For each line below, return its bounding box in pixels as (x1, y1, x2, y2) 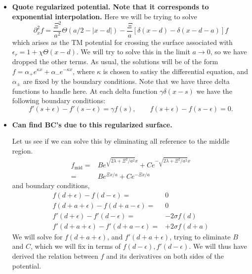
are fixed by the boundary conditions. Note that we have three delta (23, 76, 230, 86)
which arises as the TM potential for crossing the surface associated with (12, 37, 233, 47)
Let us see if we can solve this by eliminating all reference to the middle (12, 136, 230, 146)
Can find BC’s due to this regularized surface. (12, 119, 172, 129)
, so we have (210, 46, 247, 57)
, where (72, 66, 95, 76)
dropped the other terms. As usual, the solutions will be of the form (12, 56, 218, 66)
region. (12, 145, 33, 156)
